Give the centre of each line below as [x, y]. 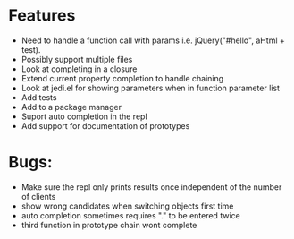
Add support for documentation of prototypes [105, 125]
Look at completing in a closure [79, 69]
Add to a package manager [71, 107]
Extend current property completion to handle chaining [122, 78]
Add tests [39, 97]
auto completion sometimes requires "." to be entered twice [130, 215]
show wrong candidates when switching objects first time [127, 206]
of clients [38, 196]
